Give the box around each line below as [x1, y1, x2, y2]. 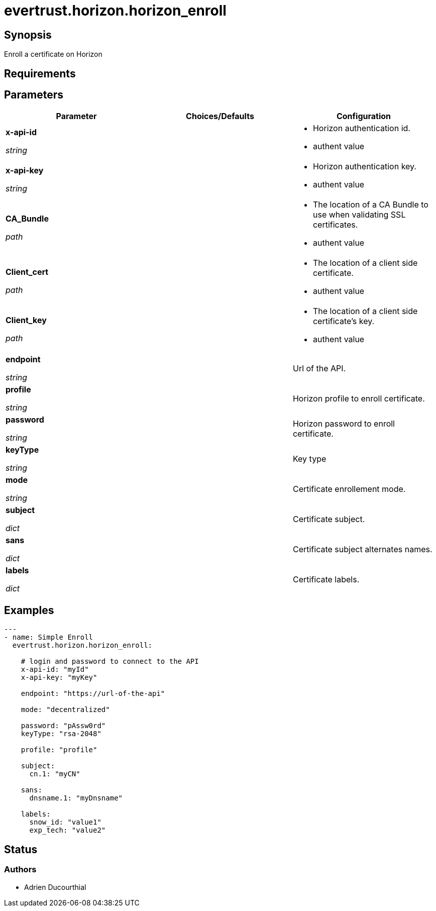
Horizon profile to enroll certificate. [292, 393, 425, 404]
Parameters [4, 88, 63, 102]
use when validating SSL [312, 210, 406, 220]
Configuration [336, 111, 391, 122]
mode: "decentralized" [21, 705, 110, 714]
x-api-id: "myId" [21, 665, 89, 674]
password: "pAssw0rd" [21, 722, 106, 730]
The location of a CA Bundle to [312, 199, 428, 210]
